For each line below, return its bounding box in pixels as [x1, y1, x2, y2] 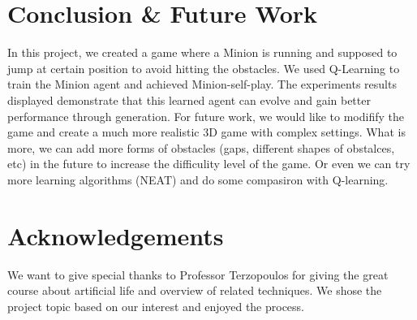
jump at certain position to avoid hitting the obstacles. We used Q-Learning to [7, 59, 400, 76]
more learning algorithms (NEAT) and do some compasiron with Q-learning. [7, 171, 389, 188]
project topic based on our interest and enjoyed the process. [7, 297, 305, 314]
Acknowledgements [7, 218, 224, 252]
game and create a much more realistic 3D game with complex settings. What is [7, 123, 406, 141]
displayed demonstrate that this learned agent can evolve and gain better [7, 91, 371, 108]
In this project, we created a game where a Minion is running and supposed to [7, 44, 398, 61]
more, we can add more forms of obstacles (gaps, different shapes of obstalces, [7, 139, 395, 156]
